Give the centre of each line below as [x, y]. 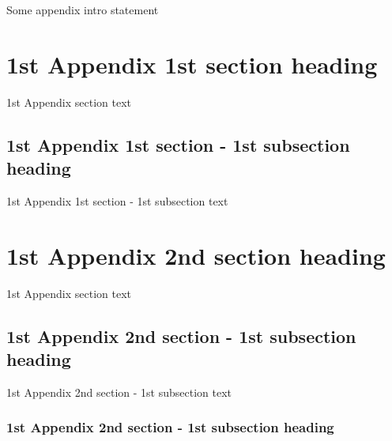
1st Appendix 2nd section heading [196, 255]
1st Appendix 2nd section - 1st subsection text [119, 392]
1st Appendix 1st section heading [192, 64]
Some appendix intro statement [83, 9]
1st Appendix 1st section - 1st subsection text [117, 200]
